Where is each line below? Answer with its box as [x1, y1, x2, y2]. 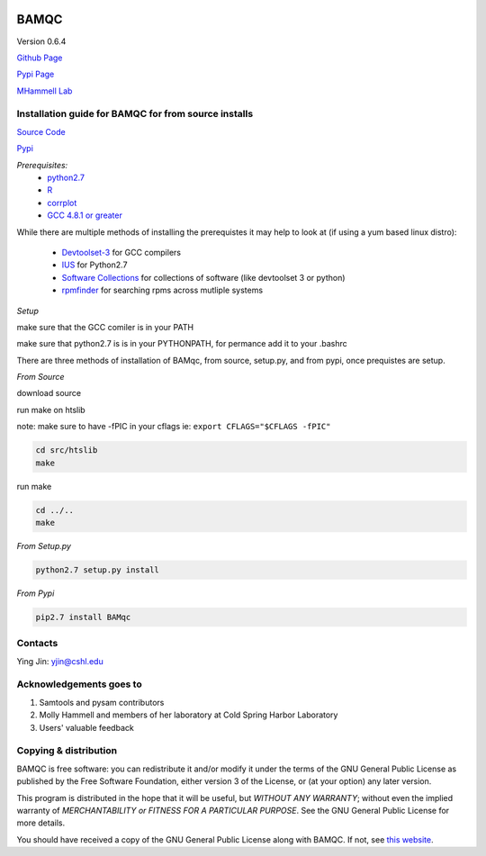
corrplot [47, 197, 77, 208]
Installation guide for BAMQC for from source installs [16, 108, 254, 121]
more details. [16, 817, 66, 828]
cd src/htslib [35, 446, 98, 455]
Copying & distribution [16, 744, 117, 757]
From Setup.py [16, 540, 72, 551]
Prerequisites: [16, 159, 68, 170]
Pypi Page [16, 68, 55, 80]
